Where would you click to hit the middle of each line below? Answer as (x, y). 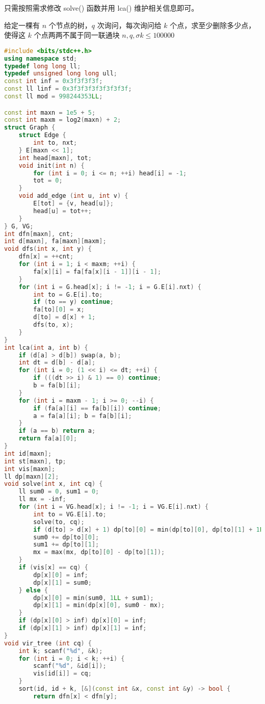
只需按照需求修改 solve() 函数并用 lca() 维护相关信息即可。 (101, 8)
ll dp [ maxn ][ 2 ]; (32, 476)
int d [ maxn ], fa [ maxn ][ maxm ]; (55, 241)
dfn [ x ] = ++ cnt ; (46, 257)
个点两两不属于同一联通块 (77, 35)
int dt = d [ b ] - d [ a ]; (57, 363)
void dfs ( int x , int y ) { (48, 249)
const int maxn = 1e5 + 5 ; (50, 112)
